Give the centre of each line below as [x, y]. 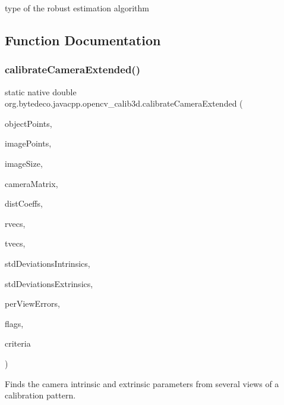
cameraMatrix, [31, 183]
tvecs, [15, 243]
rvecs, [15, 223]
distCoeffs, [24, 203]
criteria [18, 343]
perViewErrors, [33, 303]
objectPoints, [29, 123]
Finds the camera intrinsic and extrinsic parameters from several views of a [142, 383]
